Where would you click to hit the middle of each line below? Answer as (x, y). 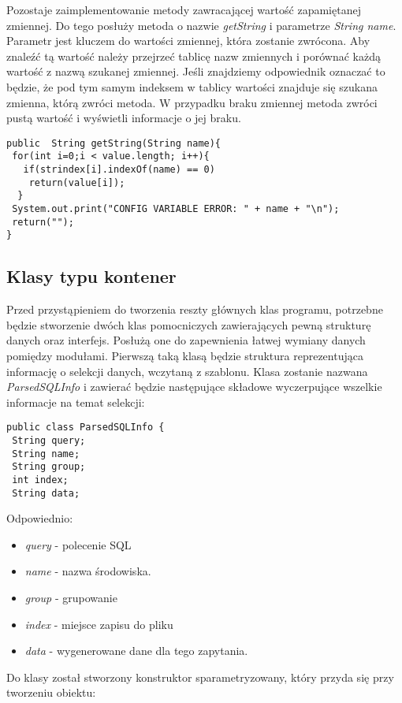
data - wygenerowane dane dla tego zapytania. (136, 651)
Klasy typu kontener (91, 276)
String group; (49, 467)
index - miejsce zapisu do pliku (99, 624)
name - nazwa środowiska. (88, 571)
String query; (49, 441)
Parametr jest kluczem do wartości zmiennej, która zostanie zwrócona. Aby (188, 41)
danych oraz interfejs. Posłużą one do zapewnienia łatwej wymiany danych (186, 340)
